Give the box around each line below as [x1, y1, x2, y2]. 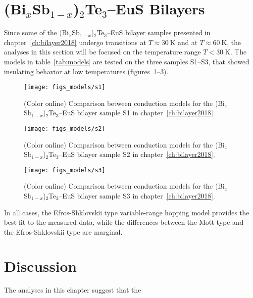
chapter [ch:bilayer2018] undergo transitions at [4, 37, 146, 47]
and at [178, 37, 198, 47]
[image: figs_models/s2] [24, 125, 105, 132]
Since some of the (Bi [4, 27, 69, 38]
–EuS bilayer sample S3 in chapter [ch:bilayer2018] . [58, 191, 215, 201]
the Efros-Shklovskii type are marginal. [4, 226, 123, 237]
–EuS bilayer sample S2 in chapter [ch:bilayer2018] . [58, 149, 215, 159]
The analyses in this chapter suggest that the [4, 284, 141, 295]
